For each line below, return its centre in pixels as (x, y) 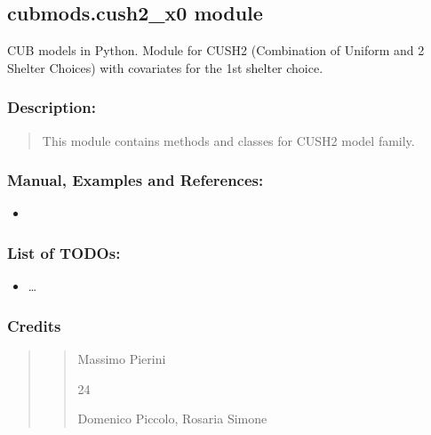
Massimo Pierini (122, 359)
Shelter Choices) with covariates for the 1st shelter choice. (165, 67)
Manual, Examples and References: (136, 180)
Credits (34, 325)
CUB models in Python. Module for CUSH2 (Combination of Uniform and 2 (216, 50)
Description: (52, 107)
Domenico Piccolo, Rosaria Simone (172, 419)
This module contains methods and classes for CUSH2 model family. (228, 140)
